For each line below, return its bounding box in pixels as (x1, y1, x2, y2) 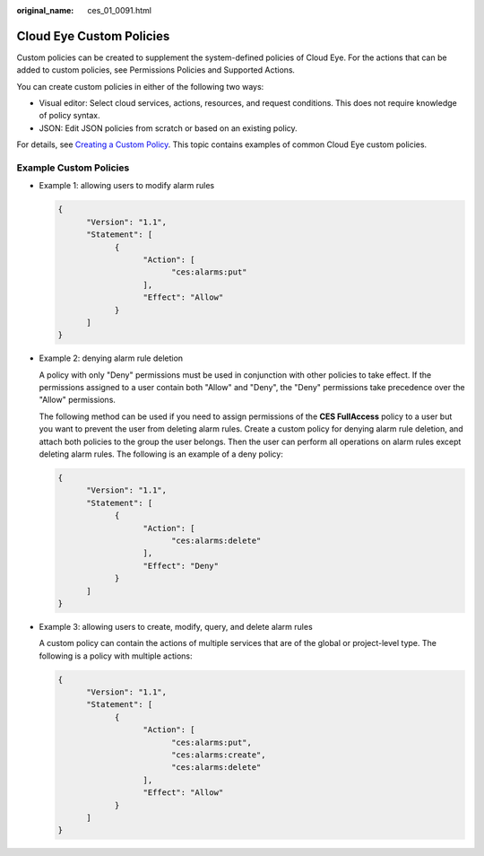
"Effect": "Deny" (143, 561, 220, 571)
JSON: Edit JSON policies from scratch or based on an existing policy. (39, 122, 298, 134)
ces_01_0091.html (87, 5, 152, 15)
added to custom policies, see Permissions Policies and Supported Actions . (16, 65, 296, 75)
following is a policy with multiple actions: (39, 651, 193, 661)
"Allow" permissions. (39, 395, 117, 406)
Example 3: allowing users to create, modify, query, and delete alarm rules (39, 621, 313, 632)
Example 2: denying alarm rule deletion (39, 353, 184, 363)
